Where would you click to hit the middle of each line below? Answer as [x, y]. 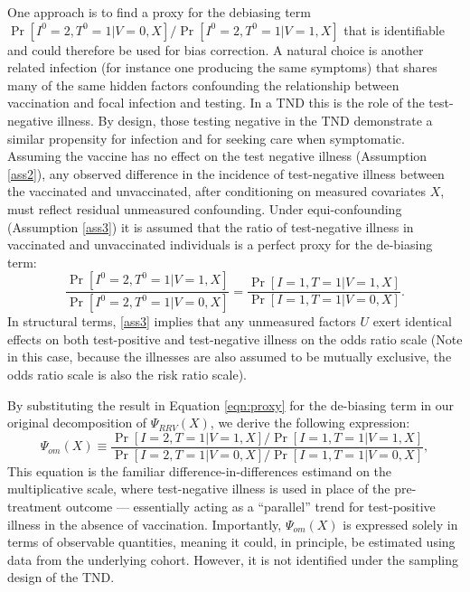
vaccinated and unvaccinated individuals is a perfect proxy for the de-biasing [220, 244]
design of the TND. [61, 577]
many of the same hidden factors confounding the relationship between [203, 85]
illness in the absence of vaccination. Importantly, [145, 524]
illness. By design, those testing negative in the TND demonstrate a [245, 120]
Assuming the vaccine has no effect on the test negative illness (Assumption [217, 156]
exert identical [412, 321]
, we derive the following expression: [310, 423]
